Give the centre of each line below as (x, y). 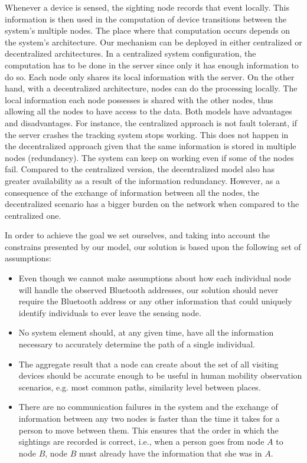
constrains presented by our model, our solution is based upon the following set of (153, 246)
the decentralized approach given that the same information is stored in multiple (151, 146)
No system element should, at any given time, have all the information (146, 332)
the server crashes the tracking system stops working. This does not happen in (147, 134)
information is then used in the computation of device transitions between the (146, 19)
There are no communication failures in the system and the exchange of (148, 407)
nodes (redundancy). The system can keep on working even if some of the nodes (149, 157)
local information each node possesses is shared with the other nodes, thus (139, 99)
